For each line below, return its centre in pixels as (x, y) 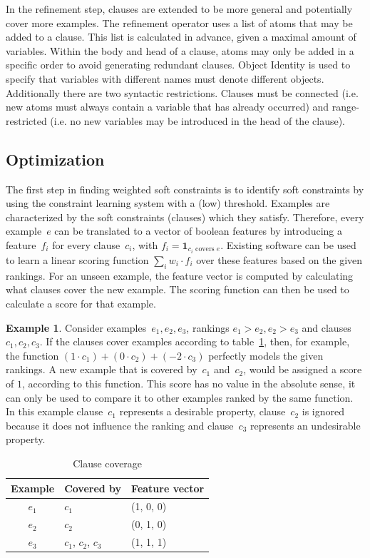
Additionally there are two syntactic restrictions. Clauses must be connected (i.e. (182, 92)
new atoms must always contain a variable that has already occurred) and (168, 107)
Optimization (55, 159)
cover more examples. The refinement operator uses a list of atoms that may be (179, 22)
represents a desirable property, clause (202, 411)
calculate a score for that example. (81, 303)
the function (32, 355)
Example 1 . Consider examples (76, 327)
